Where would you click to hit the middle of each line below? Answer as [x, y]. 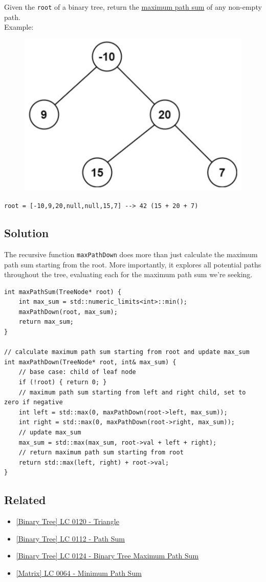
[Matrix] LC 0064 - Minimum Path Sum [79, 573]
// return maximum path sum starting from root [101, 453]
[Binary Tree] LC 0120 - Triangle [68, 521]
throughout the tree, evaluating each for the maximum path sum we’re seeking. [128, 274]
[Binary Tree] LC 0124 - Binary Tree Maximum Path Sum [107, 556]
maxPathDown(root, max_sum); [68, 312]
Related [25, 500]
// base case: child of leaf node [77, 372]
